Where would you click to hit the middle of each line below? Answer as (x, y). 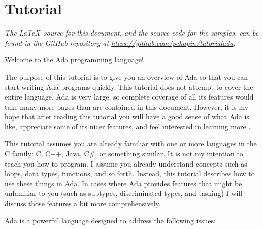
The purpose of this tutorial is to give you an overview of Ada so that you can (126, 76)
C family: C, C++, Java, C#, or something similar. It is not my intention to (124, 154)
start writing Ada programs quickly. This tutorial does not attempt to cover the (129, 87)
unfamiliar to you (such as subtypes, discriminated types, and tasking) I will (124, 193)
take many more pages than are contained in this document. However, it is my (127, 106)
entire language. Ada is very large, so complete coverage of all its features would (129, 97)
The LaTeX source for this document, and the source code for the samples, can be (132, 33)
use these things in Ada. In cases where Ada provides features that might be (123, 183)
